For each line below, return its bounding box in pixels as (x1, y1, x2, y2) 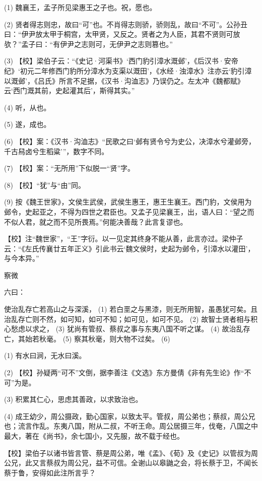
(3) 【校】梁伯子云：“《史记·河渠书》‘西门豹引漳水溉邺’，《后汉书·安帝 (4, 55, 238, 66)
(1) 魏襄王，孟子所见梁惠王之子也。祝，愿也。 (4, 2, 157, 12)
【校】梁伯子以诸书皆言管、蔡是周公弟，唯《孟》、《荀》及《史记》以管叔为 (4, 447, 251, 458)
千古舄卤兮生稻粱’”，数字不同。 (4, 146, 109, 156)
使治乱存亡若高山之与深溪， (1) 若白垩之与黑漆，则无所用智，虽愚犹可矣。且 (4, 304, 258, 314)
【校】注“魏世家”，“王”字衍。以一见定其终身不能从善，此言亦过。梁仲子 (4, 233, 243, 244)
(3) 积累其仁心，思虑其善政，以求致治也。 (4, 394, 143, 404)
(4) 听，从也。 (4, 102, 51, 112)
